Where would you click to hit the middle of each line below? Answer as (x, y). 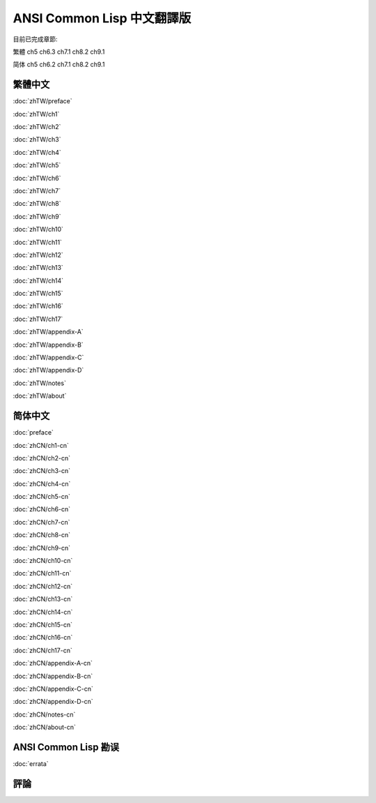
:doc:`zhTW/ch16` (38, 306)
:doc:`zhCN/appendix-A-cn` (53, 663)
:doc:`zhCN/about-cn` (45, 727)
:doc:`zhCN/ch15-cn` (43, 624)
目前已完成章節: (36, 39)
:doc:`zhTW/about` (40, 396)
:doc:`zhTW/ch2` (37, 127)
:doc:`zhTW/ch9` (37, 216)
